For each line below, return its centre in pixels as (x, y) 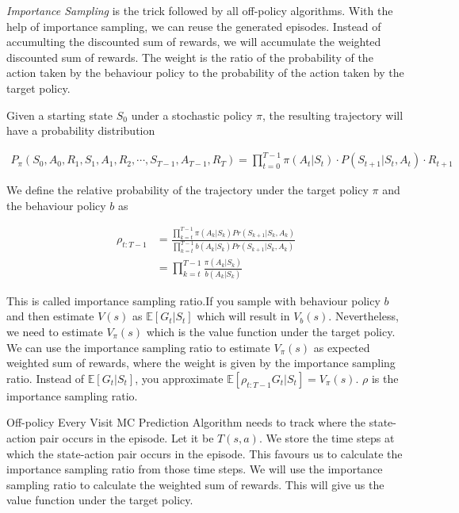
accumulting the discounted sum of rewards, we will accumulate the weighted (194, 42)
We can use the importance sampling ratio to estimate (138, 347)
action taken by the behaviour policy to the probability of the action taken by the (205, 73)
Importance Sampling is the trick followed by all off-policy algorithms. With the (200, 10)
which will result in (243, 316)
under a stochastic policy (192, 115)
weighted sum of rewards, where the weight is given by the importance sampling (201, 363)
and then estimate (50, 316)
